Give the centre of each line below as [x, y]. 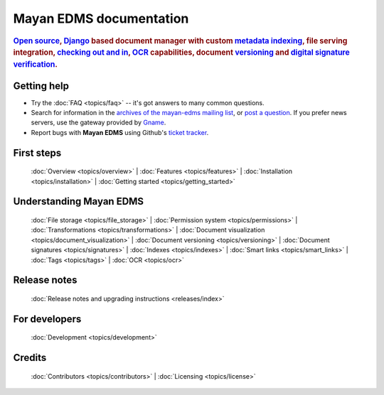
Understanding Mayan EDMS [79, 201]
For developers [47, 319]
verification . [36, 65]
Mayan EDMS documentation [101, 18]
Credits [30, 358]
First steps [37, 153]
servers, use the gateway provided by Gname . [98, 123]
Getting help [41, 86]
